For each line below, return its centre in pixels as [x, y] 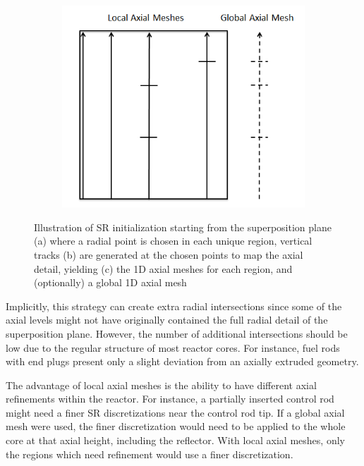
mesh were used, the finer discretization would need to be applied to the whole [176, 426]
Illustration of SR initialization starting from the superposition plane [183, 227]
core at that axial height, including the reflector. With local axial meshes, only [175, 440]
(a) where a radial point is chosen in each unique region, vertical [173, 241]
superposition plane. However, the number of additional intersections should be [177, 333]
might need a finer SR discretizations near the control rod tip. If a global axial [175, 412]
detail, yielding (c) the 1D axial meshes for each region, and [163, 268]
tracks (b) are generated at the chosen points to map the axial [169, 254]
